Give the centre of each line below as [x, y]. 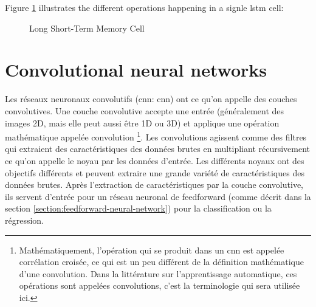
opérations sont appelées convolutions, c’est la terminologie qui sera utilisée [160, 285]
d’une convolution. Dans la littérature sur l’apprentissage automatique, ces [158, 273]
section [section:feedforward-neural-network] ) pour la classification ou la [138, 208]
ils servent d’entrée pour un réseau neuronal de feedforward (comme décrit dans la [158, 196]
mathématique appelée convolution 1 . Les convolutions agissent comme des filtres [156, 136]
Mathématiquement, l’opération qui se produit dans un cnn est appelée [152, 250]
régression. [25, 220]
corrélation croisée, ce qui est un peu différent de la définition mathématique [161, 262]
